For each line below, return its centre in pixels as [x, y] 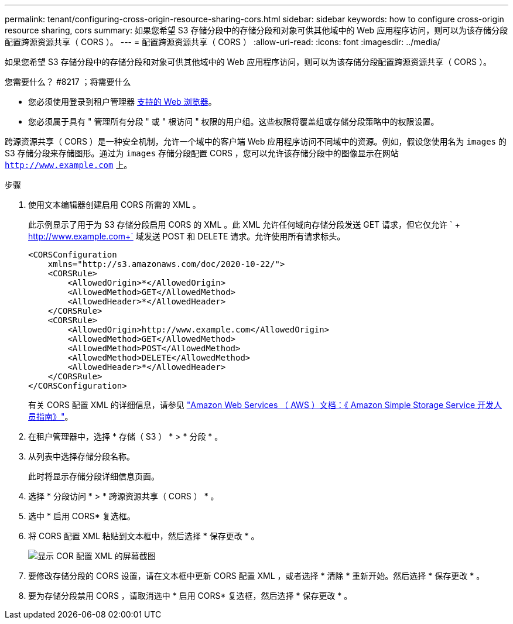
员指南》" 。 [51, 416]
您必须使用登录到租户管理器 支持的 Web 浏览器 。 [122, 102]
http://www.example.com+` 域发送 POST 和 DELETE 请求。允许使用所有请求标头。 [187, 236]
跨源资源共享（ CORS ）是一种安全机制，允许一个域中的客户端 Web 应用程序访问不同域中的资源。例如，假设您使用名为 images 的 [256, 141]
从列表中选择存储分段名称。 [81, 456]
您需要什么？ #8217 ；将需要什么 [68, 82]
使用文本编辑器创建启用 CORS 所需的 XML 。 [114, 205]
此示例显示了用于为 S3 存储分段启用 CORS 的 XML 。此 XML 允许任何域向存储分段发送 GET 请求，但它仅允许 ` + [244, 224]
